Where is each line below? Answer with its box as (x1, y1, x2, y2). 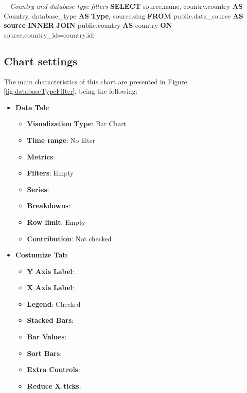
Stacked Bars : (27, 315, 74, 325)
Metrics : (27, 151, 55, 161)
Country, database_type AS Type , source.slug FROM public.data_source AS (4, 10, 243, 20)
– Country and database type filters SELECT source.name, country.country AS (4, 1, 243, 11)
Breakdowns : (27, 200, 71, 211)
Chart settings (4, 53, 78, 68)
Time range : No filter (27, 135, 95, 145)
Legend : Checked (27, 298, 81, 309)
